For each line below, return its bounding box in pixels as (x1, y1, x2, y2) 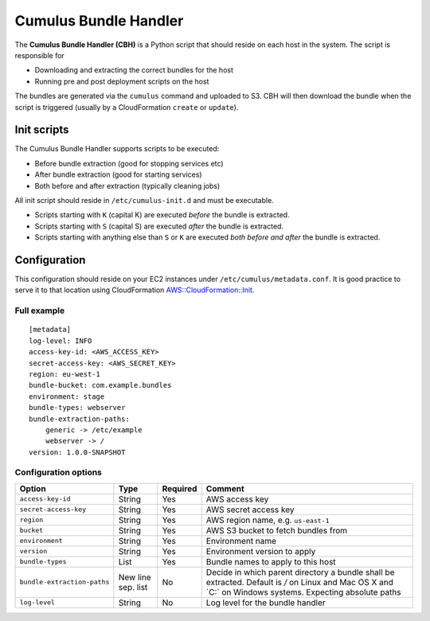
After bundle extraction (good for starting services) (34, 170, 202, 179)
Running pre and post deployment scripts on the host (34, 76, 209, 86)
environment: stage (29, 392, 105, 401)
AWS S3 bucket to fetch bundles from (205, 525, 348, 536)
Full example (14, 305, 65, 316)
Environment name (205, 535, 277, 546)
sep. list (118, 581, 148, 592)
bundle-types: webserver (29, 403, 126, 412)
